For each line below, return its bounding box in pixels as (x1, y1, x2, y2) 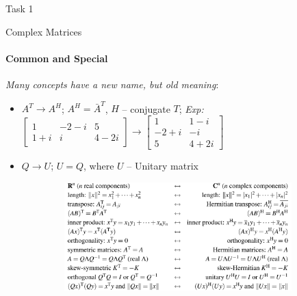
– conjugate (122, 101, 170, 116)
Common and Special (5, 51, 108, 65)
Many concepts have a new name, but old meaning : (5, 77, 219, 91)
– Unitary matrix (127, 158, 198, 172)
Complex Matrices (5, 24, 82, 38)
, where (83, 158, 114, 172)
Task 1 (5, 1, 34, 15)
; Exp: (179, 101, 204, 116)
